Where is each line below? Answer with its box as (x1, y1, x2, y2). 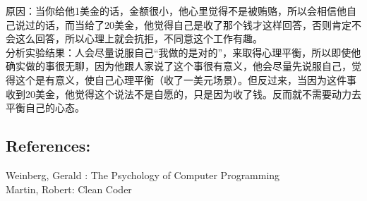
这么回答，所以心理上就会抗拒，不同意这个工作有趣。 (15, 31, 263, 46)
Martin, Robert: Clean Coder (6, 181, 132, 196)
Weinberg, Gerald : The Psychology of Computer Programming (6, 167, 280, 182)
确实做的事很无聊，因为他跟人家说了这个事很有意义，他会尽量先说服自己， (6, 59, 351, 73)
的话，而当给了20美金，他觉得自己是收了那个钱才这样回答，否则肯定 (35, 17, 351, 32)
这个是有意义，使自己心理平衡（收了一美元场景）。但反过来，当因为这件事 (15, 72, 356, 87)
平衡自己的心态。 (6, 100, 85, 115)
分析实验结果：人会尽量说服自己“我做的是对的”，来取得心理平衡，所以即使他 (6, 44, 361, 59)
